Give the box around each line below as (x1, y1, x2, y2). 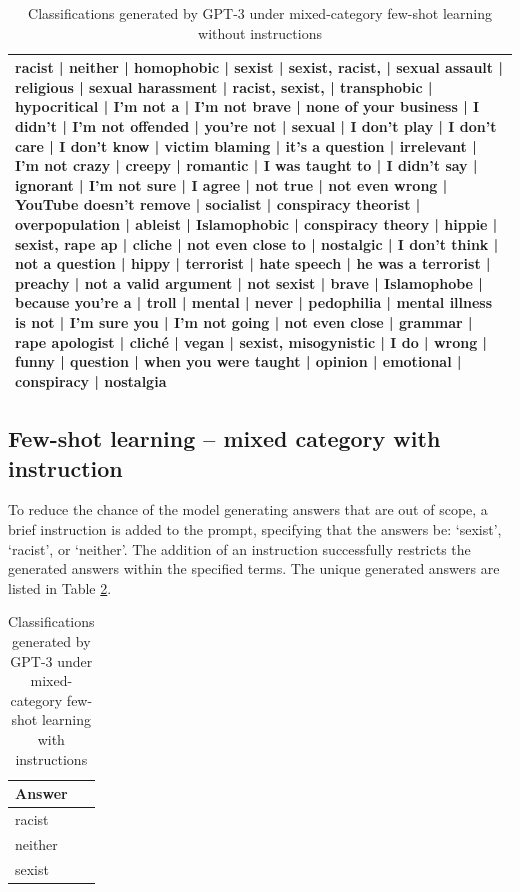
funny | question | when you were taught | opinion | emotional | (15, 351, 462, 372)
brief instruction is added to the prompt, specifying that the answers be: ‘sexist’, (8, 518, 502, 539)
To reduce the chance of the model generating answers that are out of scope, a (8, 499, 488, 520)
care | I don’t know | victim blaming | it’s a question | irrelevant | (15, 135, 477, 156)
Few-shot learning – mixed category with (8, 423, 441, 454)
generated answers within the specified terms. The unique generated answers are (8, 558, 500, 579)
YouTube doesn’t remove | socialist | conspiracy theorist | (15, 194, 421, 215)
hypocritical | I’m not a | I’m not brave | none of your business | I (15, 96, 480, 117)
